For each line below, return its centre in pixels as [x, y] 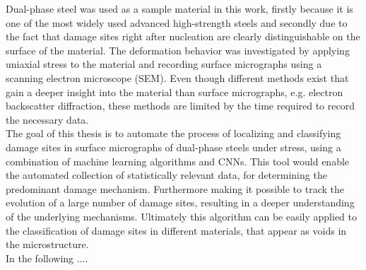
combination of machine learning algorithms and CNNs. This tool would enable [178, 161]
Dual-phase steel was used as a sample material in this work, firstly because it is [179, 8]
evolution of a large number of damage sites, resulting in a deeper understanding [180, 202]
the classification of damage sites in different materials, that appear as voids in [176, 230]
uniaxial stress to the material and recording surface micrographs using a [164, 64]
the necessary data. [47, 119]
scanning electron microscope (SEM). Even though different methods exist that [177, 77]
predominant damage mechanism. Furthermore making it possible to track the [175, 188]
